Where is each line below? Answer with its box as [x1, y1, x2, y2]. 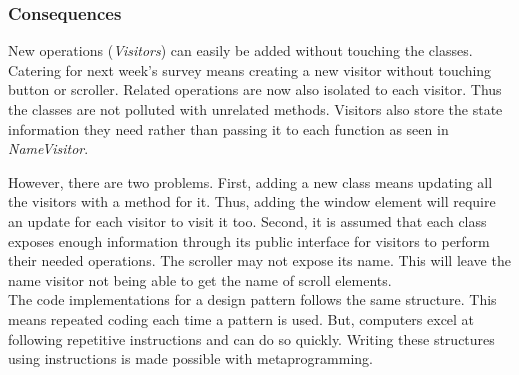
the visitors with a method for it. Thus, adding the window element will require [8, 191, 496, 212]
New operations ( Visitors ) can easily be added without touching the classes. [8, 40, 473, 61]
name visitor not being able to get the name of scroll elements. [8, 269, 392, 290]
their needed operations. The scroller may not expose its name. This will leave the [8, 250, 511, 271]
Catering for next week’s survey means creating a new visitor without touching [8, 59, 492, 80]
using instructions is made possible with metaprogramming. [8, 348, 373, 369]
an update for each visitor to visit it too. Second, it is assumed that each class [8, 210, 487, 231]
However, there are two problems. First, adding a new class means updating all [8, 171, 493, 192]
